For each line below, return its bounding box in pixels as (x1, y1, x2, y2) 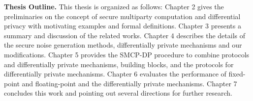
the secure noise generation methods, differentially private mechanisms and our (4, 40, 242, 50)
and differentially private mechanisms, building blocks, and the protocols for (4, 59, 234, 69)
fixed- (228, 69, 246, 79)
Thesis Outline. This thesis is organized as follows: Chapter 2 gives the (4, 1, 224, 11)
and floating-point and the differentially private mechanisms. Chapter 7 (22, 78, 237, 88)
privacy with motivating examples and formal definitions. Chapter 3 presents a (4, 21, 241, 31)
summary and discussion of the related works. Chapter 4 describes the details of (4, 30, 246, 40)
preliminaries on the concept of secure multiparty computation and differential (4, 11, 241, 21)
